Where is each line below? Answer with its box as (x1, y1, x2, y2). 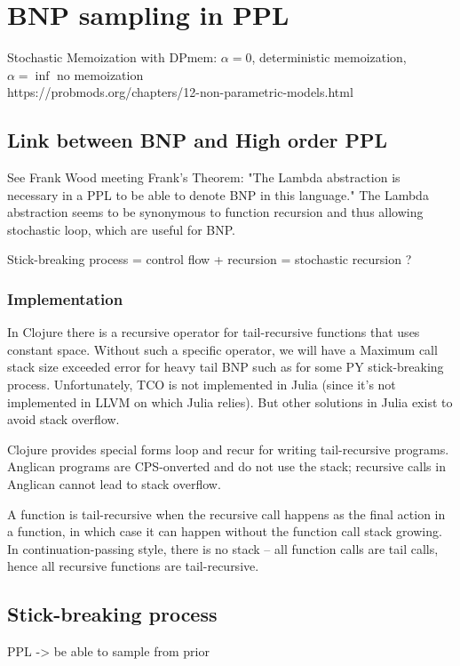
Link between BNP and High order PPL (7, 126, 388, 154)
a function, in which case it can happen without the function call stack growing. (7, 522, 442, 541)
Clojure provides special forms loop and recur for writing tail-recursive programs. (7, 439, 449, 458)
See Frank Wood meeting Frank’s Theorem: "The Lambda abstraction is (7, 168, 401, 187)
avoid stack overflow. (7, 410, 120, 429)
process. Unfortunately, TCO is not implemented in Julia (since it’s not (7, 375, 396, 394)
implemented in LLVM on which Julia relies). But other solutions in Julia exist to (7, 392, 453, 411)
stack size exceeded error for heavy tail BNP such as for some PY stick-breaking (7, 357, 444, 376)
